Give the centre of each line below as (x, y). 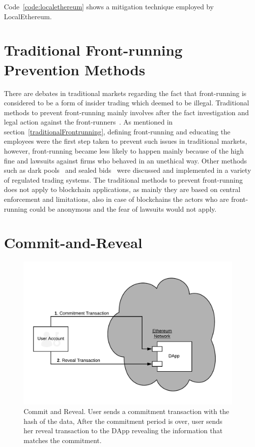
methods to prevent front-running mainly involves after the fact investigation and (127, 112)
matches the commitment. (63, 440)
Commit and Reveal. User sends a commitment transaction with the (127, 411)
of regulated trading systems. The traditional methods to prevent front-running (123, 179)
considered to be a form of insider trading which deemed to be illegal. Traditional (127, 103)
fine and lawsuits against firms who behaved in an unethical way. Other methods (126, 160)
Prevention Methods (75, 69)
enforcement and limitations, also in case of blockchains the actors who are (116, 199)
